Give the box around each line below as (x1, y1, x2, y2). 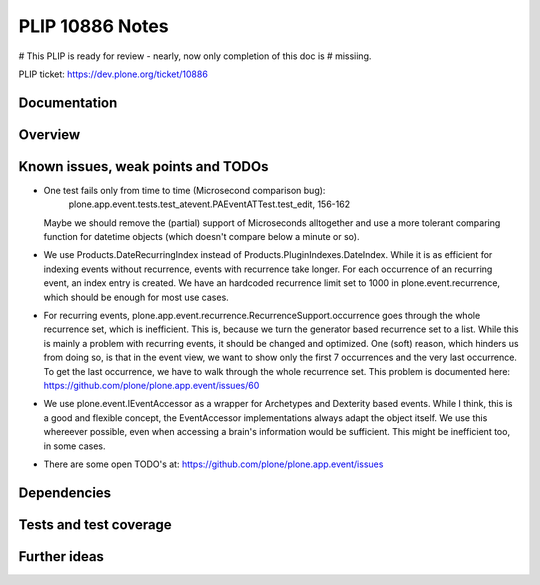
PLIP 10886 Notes (18, 15, 169, 37)
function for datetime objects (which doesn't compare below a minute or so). (43, 231, 360, 243)
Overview (18, 126, 81, 143)
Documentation (18, 94, 118, 111)
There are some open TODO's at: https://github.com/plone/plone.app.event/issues (43, 458, 384, 470)
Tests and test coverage (18, 516, 172, 533)
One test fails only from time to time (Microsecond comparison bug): (43, 184, 326, 196)
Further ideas (18, 548, 105, 565)
